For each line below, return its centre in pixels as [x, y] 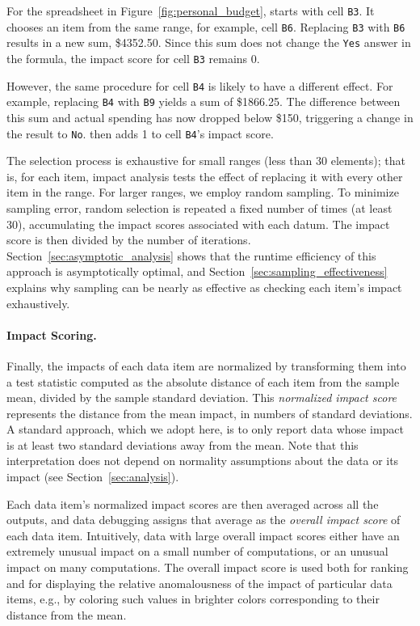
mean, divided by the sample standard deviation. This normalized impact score [202, 398]
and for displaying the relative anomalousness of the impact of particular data [199, 583]
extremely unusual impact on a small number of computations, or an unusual [197, 551]
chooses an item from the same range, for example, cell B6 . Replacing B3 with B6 [206, 26]
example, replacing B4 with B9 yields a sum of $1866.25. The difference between [204, 102]
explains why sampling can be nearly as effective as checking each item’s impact [204, 287]
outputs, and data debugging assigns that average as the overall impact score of [204, 520]
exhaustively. [38, 303]
